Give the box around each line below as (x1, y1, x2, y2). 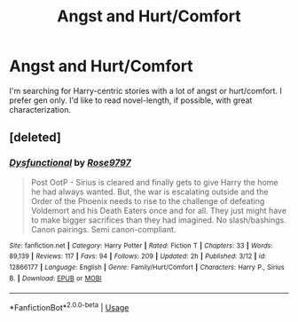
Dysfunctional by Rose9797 (9, 157, 131, 169)
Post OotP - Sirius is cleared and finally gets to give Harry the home (30, 177, 278, 187)
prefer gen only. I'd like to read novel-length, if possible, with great (9, 95, 253, 106)
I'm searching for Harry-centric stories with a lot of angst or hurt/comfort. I (9, 85, 282, 96)
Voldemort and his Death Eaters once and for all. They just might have (30, 205, 286, 216)
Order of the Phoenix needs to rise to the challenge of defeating (30, 195, 265, 206)
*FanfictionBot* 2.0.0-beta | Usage (9, 301, 129, 312)
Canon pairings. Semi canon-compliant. (30, 224, 176, 234)
